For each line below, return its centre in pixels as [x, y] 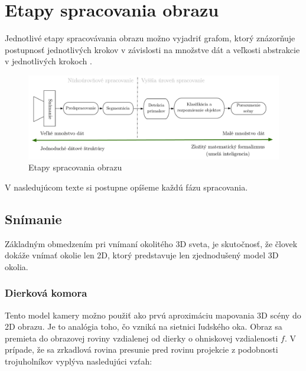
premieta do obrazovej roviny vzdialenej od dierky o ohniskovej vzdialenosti [141, 338]
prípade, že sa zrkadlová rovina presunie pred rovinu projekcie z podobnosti [141, 349]
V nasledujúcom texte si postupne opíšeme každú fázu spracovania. [126, 187]
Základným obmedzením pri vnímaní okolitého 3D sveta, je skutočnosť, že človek [151, 243]
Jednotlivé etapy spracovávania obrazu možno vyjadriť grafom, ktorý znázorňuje [150, 38]
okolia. [17, 266]
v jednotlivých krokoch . [48, 61]
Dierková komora [46, 293]
